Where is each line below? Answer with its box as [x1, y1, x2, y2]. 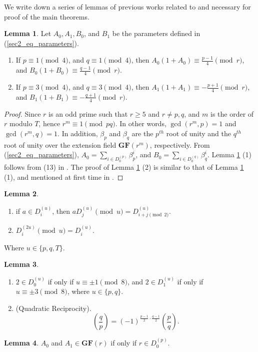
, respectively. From [149, 139, 210, 150]
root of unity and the [166, 128, 231, 138]
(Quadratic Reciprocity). [15, 302, 91, 313]
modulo [9, 118, 32, 129]
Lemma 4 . [4, 337, 39, 348]
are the [131, 128, 153, 138]
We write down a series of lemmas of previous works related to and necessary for [4, 2, 251, 12]
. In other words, [115, 118, 166, 129]
